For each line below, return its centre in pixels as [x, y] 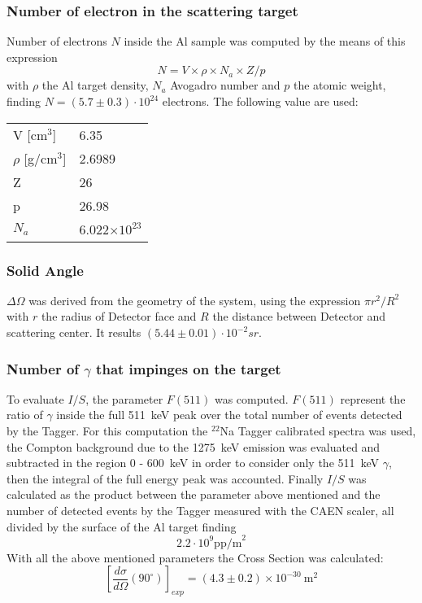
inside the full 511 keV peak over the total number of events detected [229, 415]
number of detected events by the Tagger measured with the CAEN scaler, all [200, 510]
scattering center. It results [74, 332]
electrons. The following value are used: [260, 101]
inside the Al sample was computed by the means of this [265, 41]
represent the [373, 398]
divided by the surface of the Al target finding [122, 526]
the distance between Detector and [299, 316]
